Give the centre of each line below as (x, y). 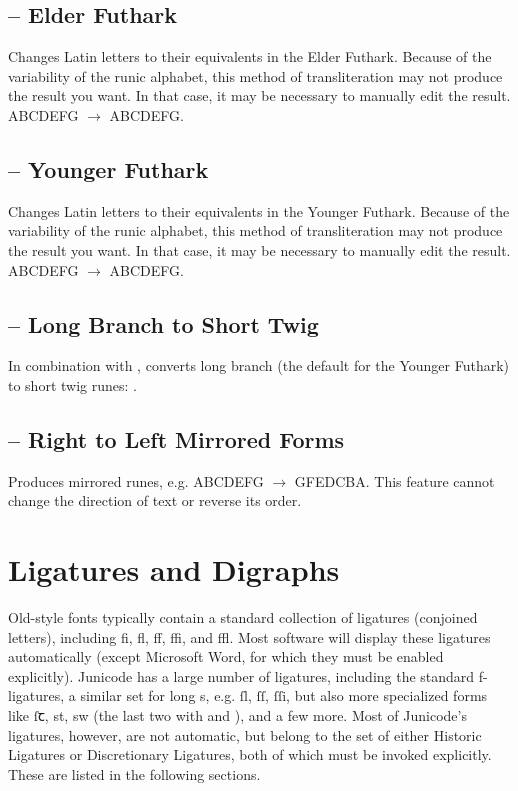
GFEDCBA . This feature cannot (394, 480)
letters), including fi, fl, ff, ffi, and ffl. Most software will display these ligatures (249, 636)
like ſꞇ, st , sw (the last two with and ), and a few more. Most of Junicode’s (237, 715)
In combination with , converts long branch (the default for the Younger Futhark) (259, 365)
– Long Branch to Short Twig (163, 323)
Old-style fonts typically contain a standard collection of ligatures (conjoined (243, 617)
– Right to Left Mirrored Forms (176, 438)
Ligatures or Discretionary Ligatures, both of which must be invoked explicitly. (250, 754)
